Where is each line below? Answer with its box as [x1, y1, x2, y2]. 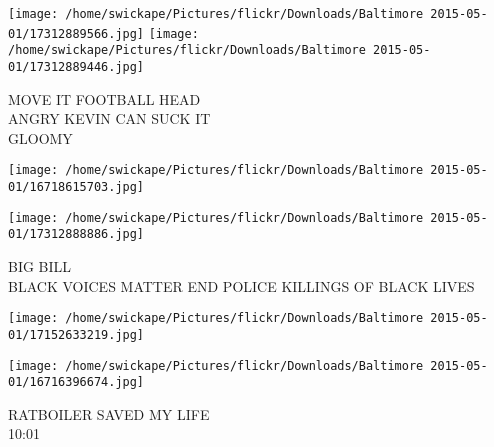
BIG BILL [8, 256, 72, 277]
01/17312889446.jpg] [8, 59, 145, 74]
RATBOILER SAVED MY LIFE [8, 403, 210, 424]
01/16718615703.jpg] [8, 180, 145, 195]
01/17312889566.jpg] [8, 26, 145, 41]
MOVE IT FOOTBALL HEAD [8, 88, 201, 109]
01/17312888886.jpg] [8, 227, 145, 242]
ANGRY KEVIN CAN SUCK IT [8, 108, 211, 129]
